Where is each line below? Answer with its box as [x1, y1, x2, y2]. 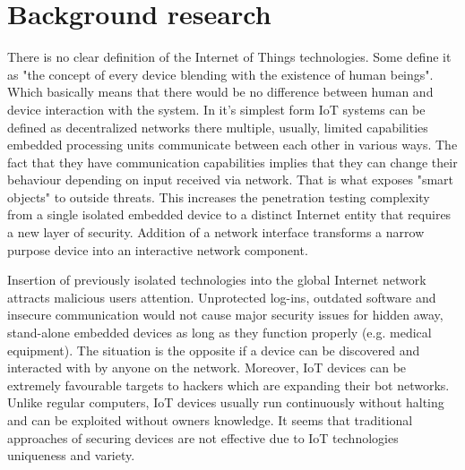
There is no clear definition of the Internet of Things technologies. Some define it [7, 47, 452, 66]
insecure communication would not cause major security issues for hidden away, [7, 305, 443, 324]
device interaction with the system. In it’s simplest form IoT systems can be [7, 99, 426, 118]
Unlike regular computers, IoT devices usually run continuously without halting [7, 393, 444, 412]
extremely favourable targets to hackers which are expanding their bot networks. [7, 375, 450, 394]
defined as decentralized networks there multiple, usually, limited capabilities [7, 117, 428, 136]
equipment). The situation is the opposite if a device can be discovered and [7, 340, 420, 359]
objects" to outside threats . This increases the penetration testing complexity [7, 187, 430, 206]
